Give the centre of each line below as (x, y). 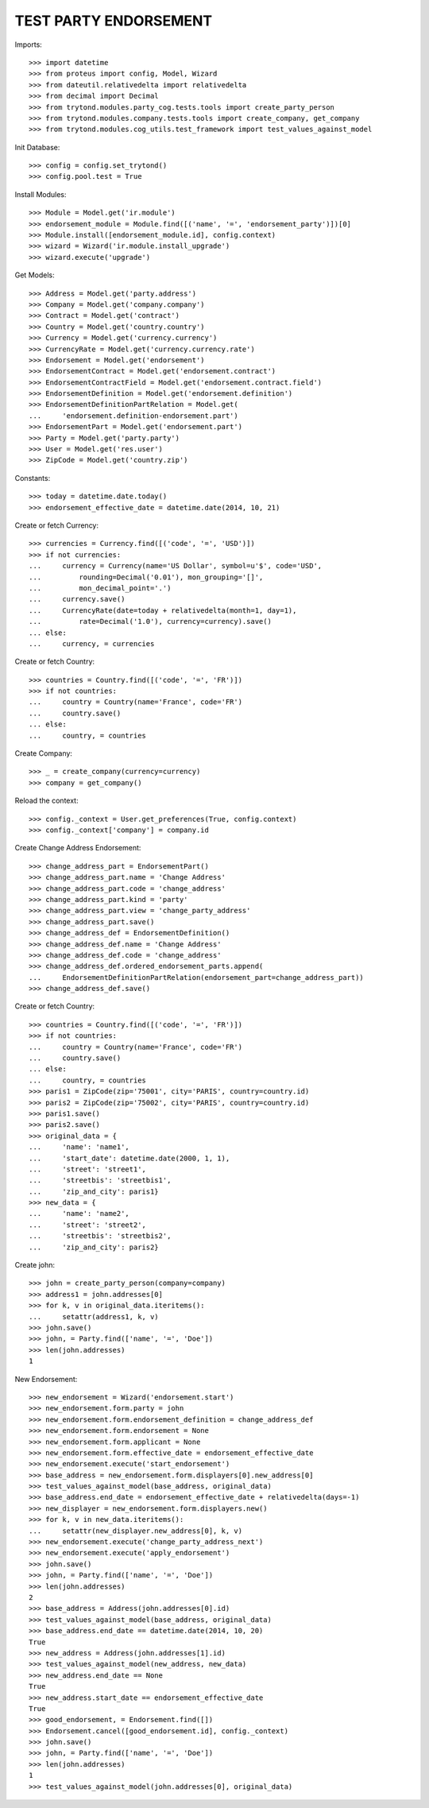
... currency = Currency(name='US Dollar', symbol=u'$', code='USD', (176, 566)
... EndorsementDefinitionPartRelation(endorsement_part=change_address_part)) (197, 977)
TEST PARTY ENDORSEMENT (114, 21)
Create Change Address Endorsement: (78, 848)
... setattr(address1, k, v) (94, 1316)
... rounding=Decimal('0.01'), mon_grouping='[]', (146, 577)
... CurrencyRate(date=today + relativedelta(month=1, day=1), (163, 610)
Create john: (35, 1265)
